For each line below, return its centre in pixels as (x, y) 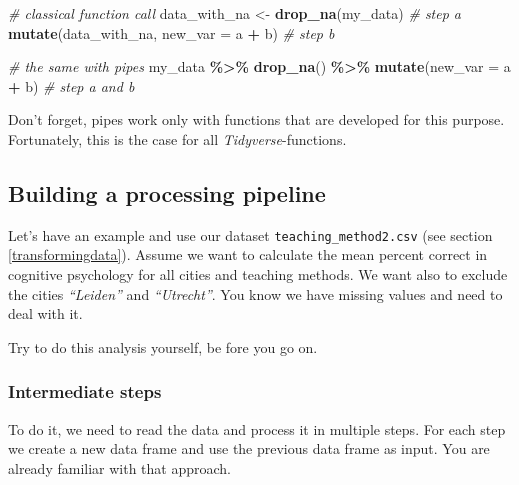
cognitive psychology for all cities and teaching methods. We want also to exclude (258, 274)
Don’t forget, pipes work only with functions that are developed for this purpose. (256, 119)
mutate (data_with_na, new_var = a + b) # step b (171, 32)
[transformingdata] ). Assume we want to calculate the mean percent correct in (248, 254)
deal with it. (45, 313)
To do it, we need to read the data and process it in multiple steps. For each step (257, 428)
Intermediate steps (85, 391)
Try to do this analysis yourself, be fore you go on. (163, 346)
